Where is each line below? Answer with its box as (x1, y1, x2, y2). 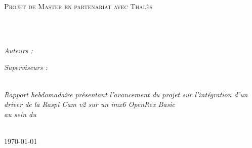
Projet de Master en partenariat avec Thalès (4, 1, 153, 11)
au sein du (4, 108, 36, 119)
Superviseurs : (4, 62, 48, 72)
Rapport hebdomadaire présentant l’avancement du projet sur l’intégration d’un (4, 89, 248, 99)
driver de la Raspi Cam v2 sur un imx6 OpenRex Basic (4, 99, 175, 109)
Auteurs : (4, 45, 33, 55)
